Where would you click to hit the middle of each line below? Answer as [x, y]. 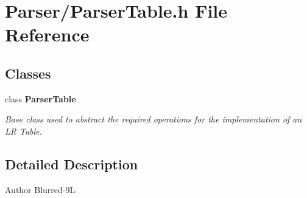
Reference [47, 34]
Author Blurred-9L [40, 189]
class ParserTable [41, 98]
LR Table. [23, 131]
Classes [28, 73]
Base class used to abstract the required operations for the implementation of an [153, 119]
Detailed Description [72, 164]
